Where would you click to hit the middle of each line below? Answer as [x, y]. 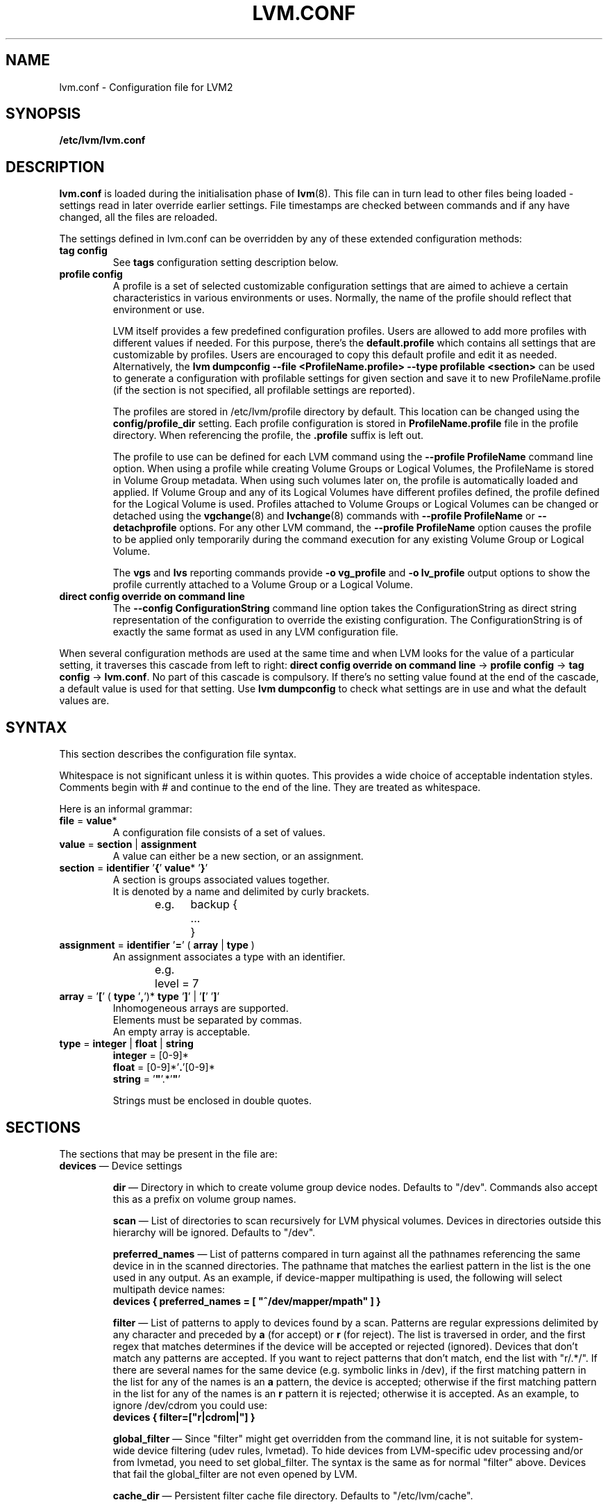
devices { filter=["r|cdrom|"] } [184, 1417]
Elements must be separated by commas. [208, 1020]
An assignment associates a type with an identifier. [229, 957]
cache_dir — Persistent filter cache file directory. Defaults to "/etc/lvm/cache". [293, 1495]
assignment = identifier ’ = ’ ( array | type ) [157, 945]
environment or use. [159, 310]
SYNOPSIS [43, 114]
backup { [214, 905]
